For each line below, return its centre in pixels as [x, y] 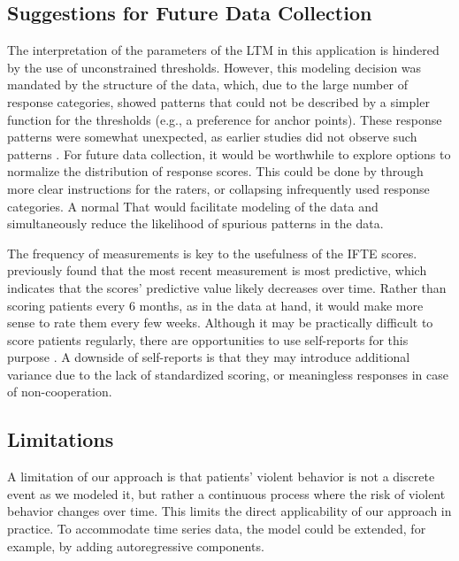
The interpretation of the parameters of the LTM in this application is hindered [223, 50]
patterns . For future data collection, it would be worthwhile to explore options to [229, 154]
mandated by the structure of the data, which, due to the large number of [207, 85]
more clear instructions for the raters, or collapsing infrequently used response [218, 188]
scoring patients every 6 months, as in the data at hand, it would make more [215, 305]
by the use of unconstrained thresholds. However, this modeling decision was [214, 67]
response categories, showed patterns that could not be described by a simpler [218, 101]
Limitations [61, 439]
